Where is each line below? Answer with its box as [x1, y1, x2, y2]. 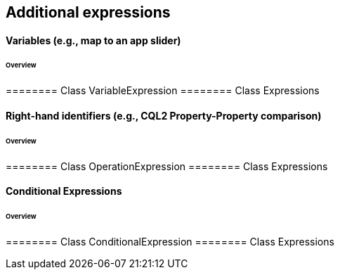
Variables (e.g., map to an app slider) [6, 34, 181, 46]
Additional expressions [6, 4, 171, 21]
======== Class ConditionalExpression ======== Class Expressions [6, 235, 334, 248]
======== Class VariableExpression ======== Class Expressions [6, 84, 320, 97]
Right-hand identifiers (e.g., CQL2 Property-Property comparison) [6, 109, 322, 122]
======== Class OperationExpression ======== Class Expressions [6, 160, 328, 172]
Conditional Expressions [6, 185, 122, 198]
